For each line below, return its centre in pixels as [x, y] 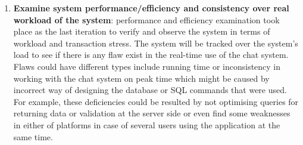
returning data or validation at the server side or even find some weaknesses [152, 113]
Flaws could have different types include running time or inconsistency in [147, 66]
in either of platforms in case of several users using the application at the [147, 124]
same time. [33, 136]
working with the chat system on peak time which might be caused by [141, 78]
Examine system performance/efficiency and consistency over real [151, 8]
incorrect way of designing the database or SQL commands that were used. [150, 90]
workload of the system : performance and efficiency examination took [146, 19]
